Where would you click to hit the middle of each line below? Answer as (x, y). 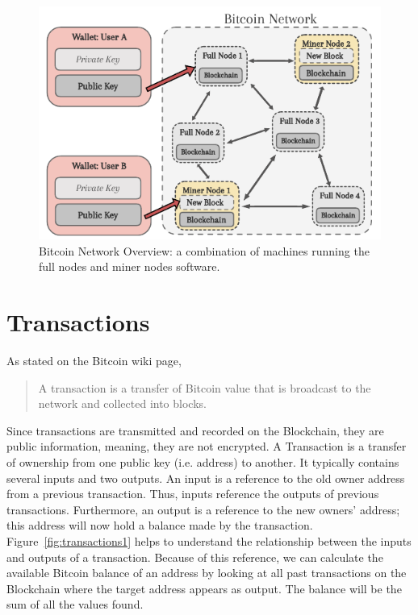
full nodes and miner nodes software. (130, 266)
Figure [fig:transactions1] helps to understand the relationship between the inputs (209, 541)
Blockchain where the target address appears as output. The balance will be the (204, 588)
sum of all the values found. (75, 604)
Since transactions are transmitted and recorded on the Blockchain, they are (195, 430)
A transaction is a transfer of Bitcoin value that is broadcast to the (205, 387)
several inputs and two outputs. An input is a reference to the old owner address (206, 478)
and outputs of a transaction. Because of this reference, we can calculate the (195, 557)
